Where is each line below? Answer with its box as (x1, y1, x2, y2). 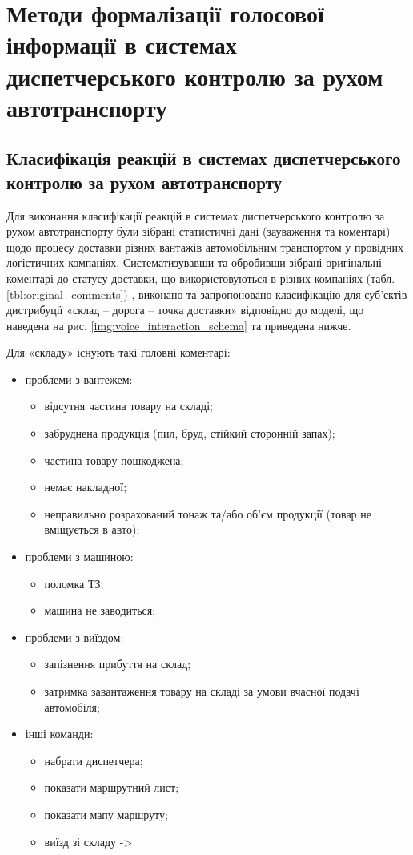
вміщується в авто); (44, 521, 140, 538)
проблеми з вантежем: (25, 370, 133, 387)
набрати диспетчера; (44, 752, 143, 768)
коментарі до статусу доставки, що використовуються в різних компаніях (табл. (6, 269, 395, 286)
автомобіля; (44, 698, 100, 715)
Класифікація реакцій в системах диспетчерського (6, 146, 401, 171)
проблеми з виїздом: (25, 628, 124, 645)
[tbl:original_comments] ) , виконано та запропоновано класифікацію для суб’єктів (6, 285, 407, 302)
